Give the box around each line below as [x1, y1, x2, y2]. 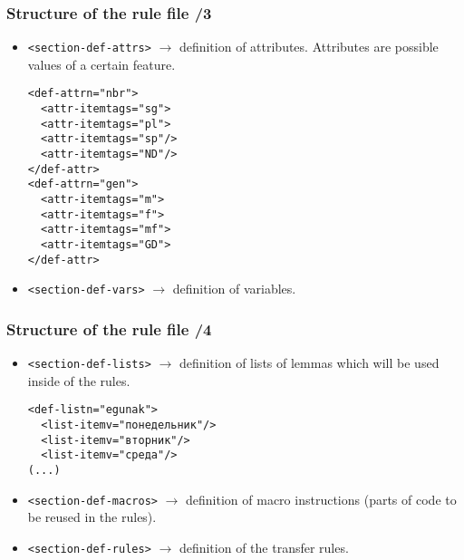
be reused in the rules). [27, 507, 157, 526]
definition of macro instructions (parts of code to [186, 489, 457, 508]
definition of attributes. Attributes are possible [179, 37, 439, 56]
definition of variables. [172, 279, 296, 298]
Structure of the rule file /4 [6, 317, 212, 340]
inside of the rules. [27, 371, 130, 390]
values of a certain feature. [27, 54, 176, 73]
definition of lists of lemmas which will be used [179, 353, 440, 372]
